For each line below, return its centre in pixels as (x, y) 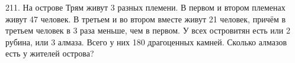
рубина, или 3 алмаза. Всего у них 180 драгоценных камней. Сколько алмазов (146, 42)
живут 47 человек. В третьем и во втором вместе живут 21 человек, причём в (146, 19)
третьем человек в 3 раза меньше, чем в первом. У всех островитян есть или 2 (148, 30)
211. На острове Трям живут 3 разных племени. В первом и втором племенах (145, 7)
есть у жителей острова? (50, 53)
